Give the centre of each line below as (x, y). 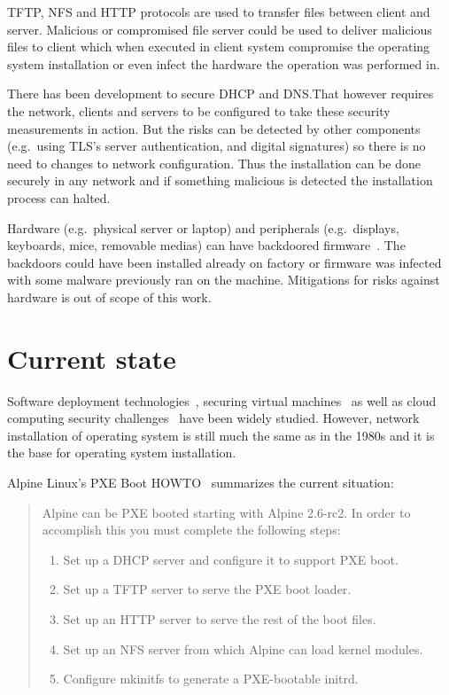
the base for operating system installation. (122, 453)
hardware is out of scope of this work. (109, 297)
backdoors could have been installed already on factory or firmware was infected (224, 262)
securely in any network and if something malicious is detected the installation (220, 180)
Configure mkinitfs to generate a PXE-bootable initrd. (211, 679)
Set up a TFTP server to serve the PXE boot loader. (207, 589)
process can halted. (59, 197)
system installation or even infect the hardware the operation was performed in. (224, 63)
